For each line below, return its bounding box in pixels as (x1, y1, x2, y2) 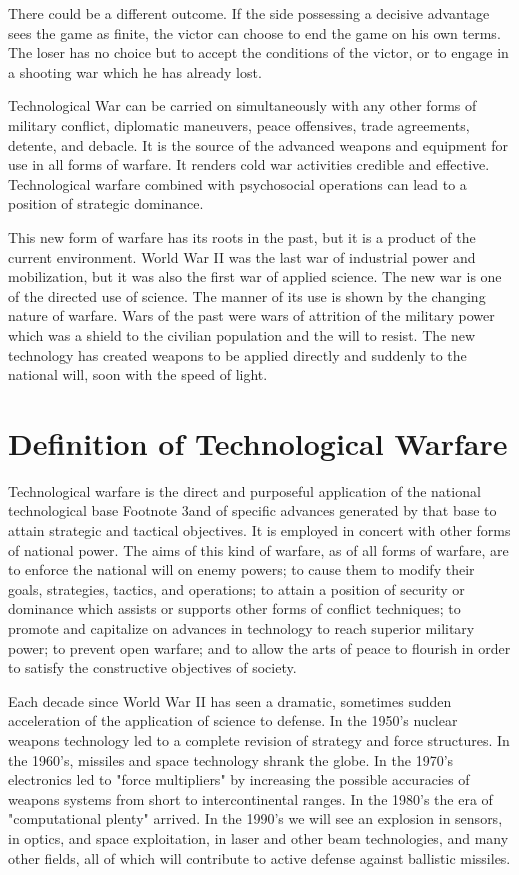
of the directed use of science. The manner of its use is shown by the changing (8, 285, 486, 306)
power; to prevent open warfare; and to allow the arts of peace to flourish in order (8, 637, 511, 658)
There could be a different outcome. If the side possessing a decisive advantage (8, 3, 490, 23)
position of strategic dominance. (8, 193, 204, 214)
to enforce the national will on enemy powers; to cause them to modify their (8, 559, 475, 580)
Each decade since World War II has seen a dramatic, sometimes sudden (8, 690, 452, 711)
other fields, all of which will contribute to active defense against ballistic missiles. (8, 847, 511, 868)
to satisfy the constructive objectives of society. (8, 657, 297, 678)
